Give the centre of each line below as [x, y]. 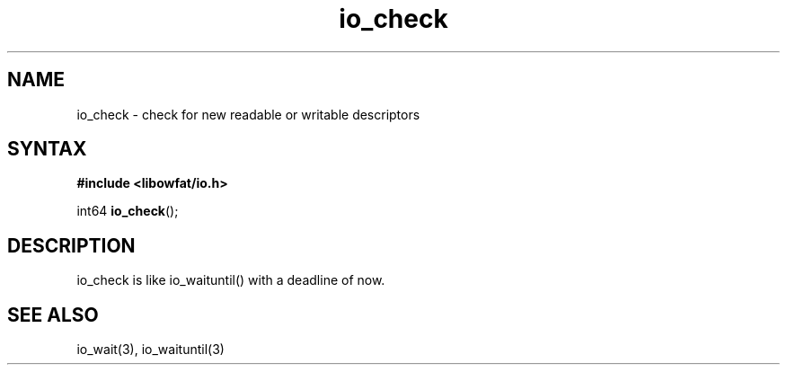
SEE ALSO [53, 314]
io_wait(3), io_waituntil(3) [150, 350]
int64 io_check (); [128, 211]
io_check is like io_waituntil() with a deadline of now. [231, 280]
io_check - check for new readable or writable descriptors [248, 114]
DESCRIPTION [71, 245]
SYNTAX [47, 149]
